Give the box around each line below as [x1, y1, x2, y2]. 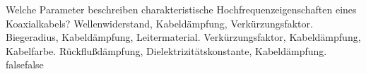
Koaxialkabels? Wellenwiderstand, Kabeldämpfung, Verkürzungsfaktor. [6, 16, 313, 30]
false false [6, 57, 44, 72]
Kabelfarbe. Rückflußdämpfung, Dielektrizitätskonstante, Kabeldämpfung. [6, 43, 327, 58]
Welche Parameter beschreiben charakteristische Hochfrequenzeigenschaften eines [6, 2, 357, 16]
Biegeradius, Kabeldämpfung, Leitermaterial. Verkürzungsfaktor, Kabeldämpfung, [6, 30, 361, 44]
